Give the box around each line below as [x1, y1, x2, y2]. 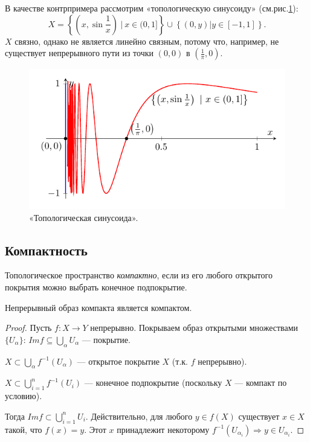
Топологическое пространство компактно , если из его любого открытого [5, 269, 273, 281]
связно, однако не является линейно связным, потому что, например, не [15, 34, 279, 47]
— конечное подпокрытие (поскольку [84, 376, 222, 389]
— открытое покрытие [77, 354, 160, 367]
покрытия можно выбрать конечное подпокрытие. [5, 281, 187, 293]
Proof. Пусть [5, 321, 52, 334]
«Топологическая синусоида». [29, 211, 138, 223]
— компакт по [234, 376, 287, 389]
